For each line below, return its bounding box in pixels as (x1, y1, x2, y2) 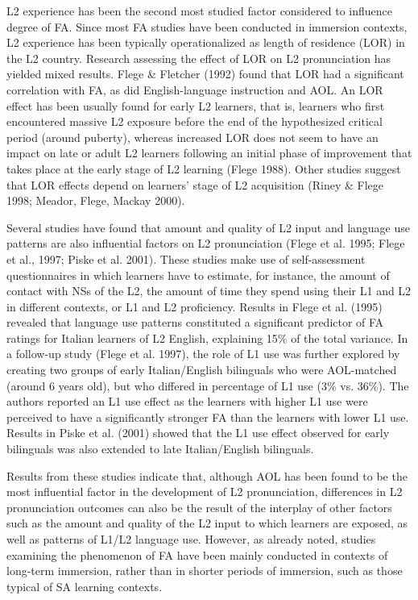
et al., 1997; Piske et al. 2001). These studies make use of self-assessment (6, 250, 366, 267)
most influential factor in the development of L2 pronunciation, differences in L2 (6, 483, 403, 500)
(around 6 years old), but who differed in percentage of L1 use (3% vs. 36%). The (6, 377, 409, 394)
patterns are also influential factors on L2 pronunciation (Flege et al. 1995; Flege (6, 235, 405, 252)
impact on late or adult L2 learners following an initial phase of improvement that (6, 144, 412, 161)
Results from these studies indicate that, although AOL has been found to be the (6, 467, 408, 484)
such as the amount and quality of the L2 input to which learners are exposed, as (6, 515, 408, 531)
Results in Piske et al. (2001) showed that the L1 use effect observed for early (6, 424, 390, 441)
